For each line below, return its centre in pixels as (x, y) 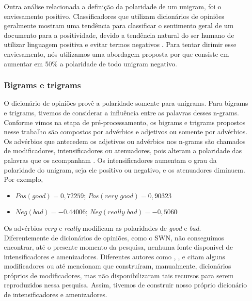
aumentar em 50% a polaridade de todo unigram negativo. (91, 63)
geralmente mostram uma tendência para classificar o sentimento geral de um (119, 25)
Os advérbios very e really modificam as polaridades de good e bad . (102, 228)
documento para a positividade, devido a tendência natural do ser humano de (119, 35)
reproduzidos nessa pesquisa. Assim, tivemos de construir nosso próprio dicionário (126, 285)
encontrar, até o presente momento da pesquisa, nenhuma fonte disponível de (118, 247)
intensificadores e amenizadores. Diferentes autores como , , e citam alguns (115, 256)
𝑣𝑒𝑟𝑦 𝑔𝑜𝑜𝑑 (119, 196)
